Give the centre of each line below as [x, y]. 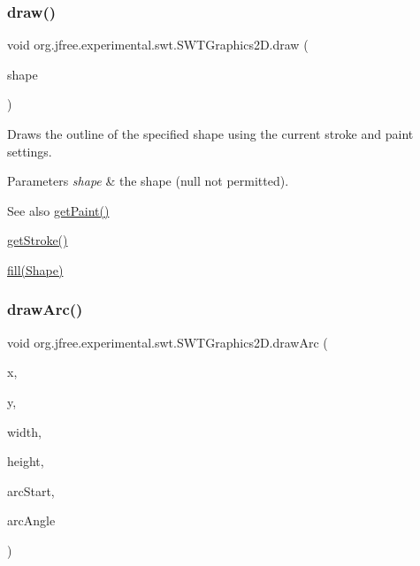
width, [24, 431]
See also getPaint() [58, 210]
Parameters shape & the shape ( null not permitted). [148, 181]
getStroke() [38, 240]
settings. [30, 151]
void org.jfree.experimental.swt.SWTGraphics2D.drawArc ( [168, 342]
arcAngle [31, 520]
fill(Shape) [35, 269]
